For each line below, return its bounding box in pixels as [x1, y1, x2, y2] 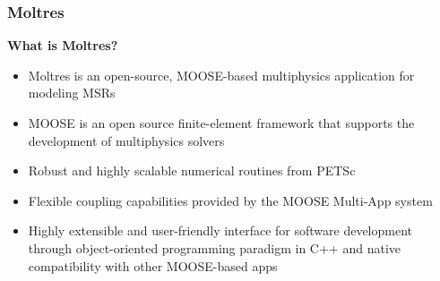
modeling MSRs [28, 83, 116, 102]
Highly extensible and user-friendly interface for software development [28, 221, 413, 240]
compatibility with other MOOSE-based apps [28, 256, 278, 275]
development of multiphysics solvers [28, 131, 225, 149]
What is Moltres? [7, 36, 118, 55]
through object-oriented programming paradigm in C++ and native [28, 238, 401, 257]
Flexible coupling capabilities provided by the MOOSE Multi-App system [28, 191, 433, 209]
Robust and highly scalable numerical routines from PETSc [28, 161, 356, 180]
